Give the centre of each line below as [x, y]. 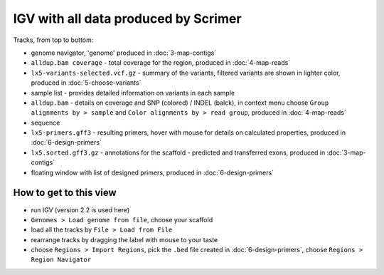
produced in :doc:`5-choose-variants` [86, 83]
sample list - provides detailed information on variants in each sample [133, 93]
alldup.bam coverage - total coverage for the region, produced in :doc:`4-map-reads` [161, 63]
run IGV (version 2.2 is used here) [80, 209]
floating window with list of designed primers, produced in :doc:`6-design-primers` [152, 172]
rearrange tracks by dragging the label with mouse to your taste [124, 239]
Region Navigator [61, 260]
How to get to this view [65, 193]
